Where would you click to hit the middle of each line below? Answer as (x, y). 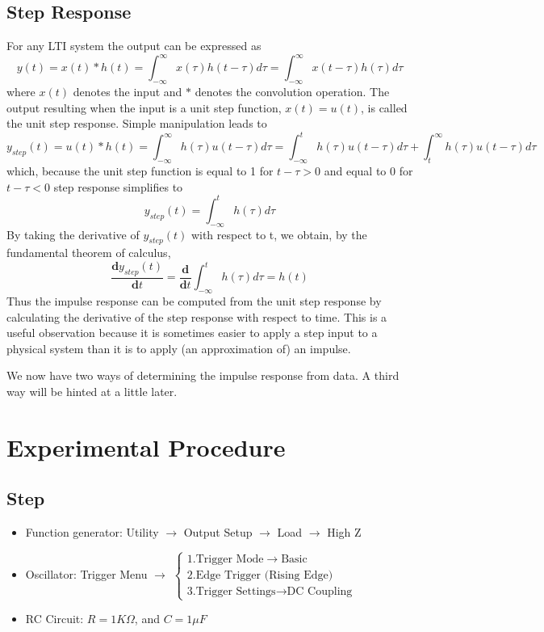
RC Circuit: (54, 619)
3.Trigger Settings (231, 592)
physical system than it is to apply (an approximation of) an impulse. (179, 348)
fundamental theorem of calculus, (89, 253)
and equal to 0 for (368, 171)
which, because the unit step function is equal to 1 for (140, 171)
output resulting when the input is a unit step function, (144, 107)
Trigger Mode (230, 560)
